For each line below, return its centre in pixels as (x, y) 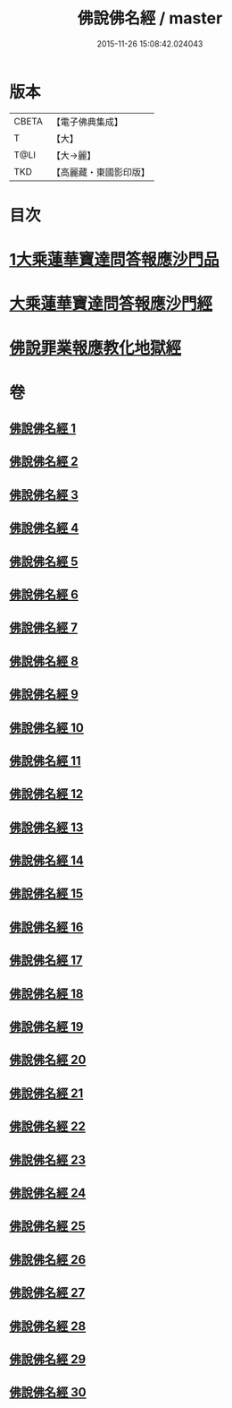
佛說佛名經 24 (48, 1193)
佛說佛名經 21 (46, 1093)
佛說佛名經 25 (48, 1227)
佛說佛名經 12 (46, 794)
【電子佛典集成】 (87, 122)
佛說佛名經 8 (44, 661)
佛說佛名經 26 (48, 1259)
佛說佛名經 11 (46, 761)
